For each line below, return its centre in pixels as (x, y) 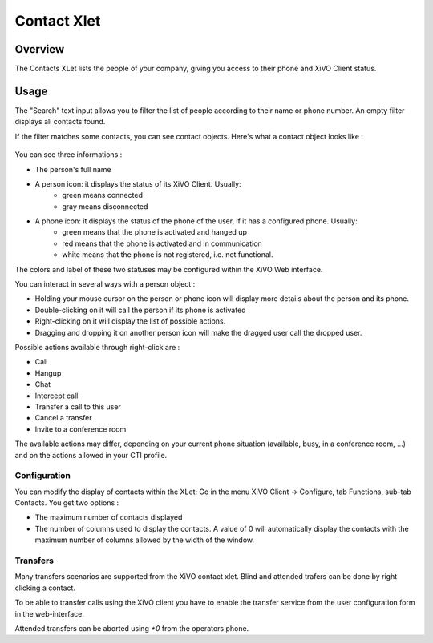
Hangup (48, 373)
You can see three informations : (69, 155)
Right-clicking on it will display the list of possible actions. (130, 321)
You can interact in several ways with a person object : (105, 284)
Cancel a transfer (63, 418)
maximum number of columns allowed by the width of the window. (145, 540)
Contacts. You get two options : (67, 503)
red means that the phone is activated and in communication (162, 243)
